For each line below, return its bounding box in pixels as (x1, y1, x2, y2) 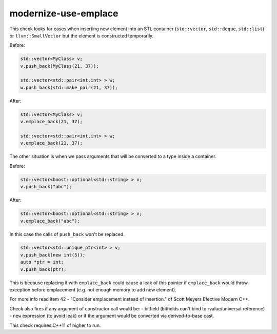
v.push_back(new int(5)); (20, 252, 86, 258)
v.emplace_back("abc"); (20, 218, 81, 224)
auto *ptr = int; (20, 259, 64, 265)
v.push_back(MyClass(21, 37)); (20, 63, 100, 69)
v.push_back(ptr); (20, 266, 67, 272)
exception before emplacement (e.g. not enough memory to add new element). (9, 287, 176, 293)
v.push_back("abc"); (20, 184, 72, 190)
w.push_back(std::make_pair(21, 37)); (20, 85, 118, 90)
